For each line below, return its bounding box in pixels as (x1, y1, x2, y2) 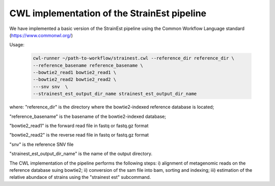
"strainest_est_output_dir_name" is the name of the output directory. (9, 150, 153, 157)
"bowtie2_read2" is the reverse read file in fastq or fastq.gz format (9, 132, 149, 138)
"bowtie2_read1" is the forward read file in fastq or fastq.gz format (9, 122, 149, 129)
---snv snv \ (33, 84, 68, 89)
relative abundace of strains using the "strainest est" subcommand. (9, 174, 151, 180)
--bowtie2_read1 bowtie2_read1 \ (33, 70, 117, 76)
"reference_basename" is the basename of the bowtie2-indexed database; (9, 113, 167, 119)
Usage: (9, 42, 25, 48)
